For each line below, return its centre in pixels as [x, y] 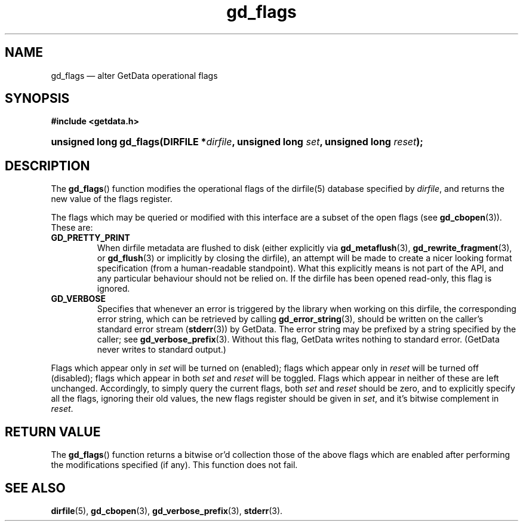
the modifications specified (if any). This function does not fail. [174, 465]
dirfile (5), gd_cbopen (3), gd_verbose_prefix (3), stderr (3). [167, 510]
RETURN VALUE [53, 432]
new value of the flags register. [112, 199]
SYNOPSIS [37, 99]
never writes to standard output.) [161, 350]
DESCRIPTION [47, 166]
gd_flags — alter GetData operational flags [134, 75]
